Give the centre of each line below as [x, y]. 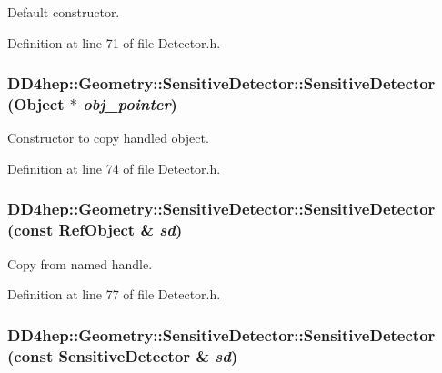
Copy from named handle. [80, 263]
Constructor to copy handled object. [108, 138]
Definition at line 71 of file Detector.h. [114, 42]
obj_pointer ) [130, 104]
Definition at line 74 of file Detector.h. [114, 168]
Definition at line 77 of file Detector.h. [114, 294]
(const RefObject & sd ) [95, 230]
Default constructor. [64, 12]
